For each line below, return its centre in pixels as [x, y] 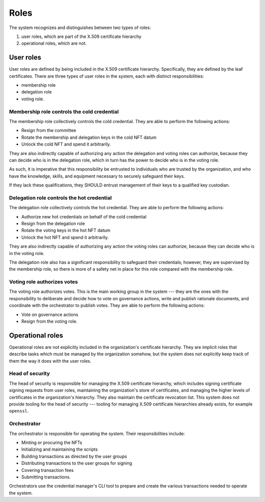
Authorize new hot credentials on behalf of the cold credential [84, 217]
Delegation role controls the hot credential [61, 198]
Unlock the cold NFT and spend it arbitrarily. [66, 144]
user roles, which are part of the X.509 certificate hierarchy [81, 36]
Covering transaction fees [47, 470]
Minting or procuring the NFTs [52, 442]
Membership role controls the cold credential [64, 112]
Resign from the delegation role [53, 223]
